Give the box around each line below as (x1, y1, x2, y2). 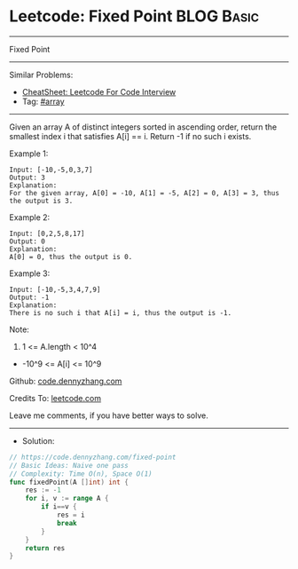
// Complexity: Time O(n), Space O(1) (9, 469, 153, 478)
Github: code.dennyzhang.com (9, 375, 122, 386)
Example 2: (9, 211, 51, 223)
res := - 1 (25, 486, 62, 494)
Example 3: (9, 268, 51, 279)
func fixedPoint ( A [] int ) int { (9, 478, 129, 486)
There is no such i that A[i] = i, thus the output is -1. (9, 308, 232, 317)
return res (25, 543, 66, 552)
